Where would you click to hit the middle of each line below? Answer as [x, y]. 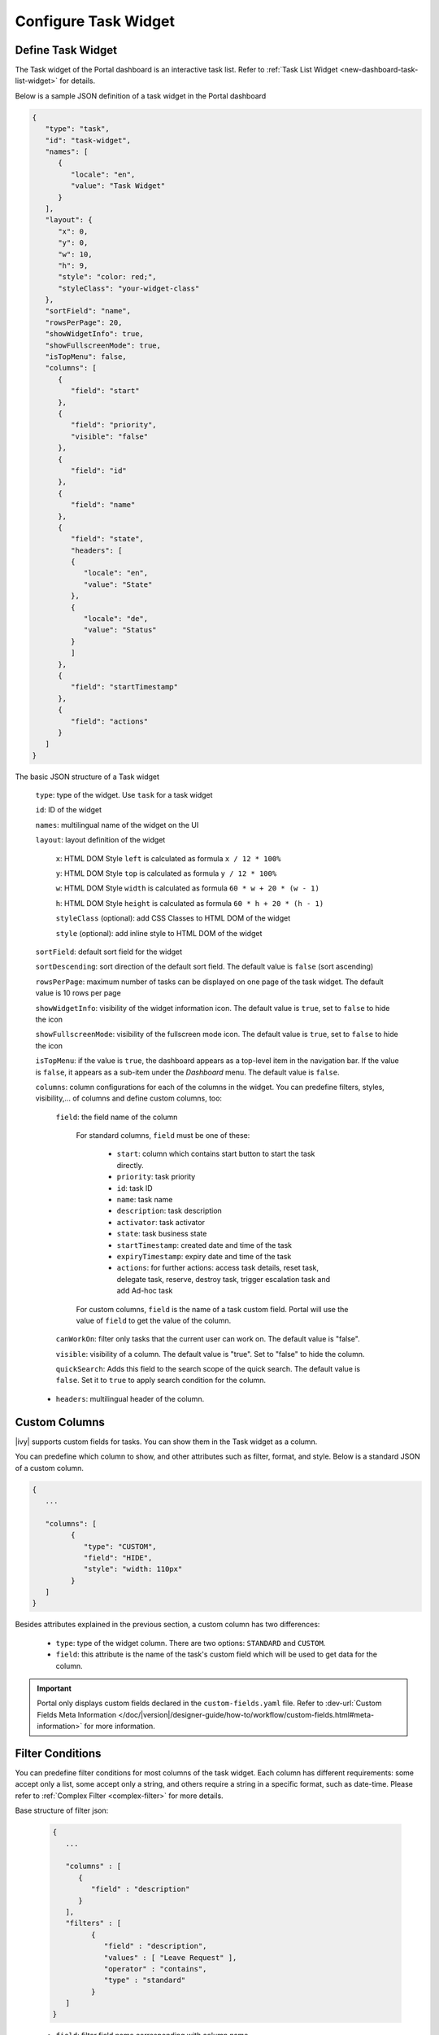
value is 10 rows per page [78, 993]
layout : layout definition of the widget [100, 840]
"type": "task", [77, 129]
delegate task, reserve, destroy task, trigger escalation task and [224, 1279]
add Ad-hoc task [145, 1291]
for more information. [120, 1726]
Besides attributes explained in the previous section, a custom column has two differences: [167, 1625]
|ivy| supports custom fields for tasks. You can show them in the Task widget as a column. [166, 1442]
